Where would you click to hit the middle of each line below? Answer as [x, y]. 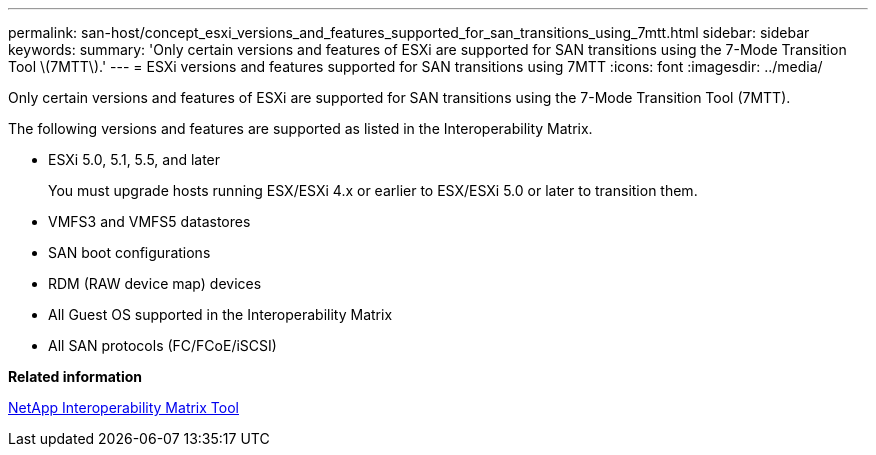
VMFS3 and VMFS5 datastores [149, 221]
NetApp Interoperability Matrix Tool [123, 407]
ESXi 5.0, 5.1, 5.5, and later [134, 159]
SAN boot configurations [129, 252]
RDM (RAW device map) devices [155, 283]
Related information [75, 376]
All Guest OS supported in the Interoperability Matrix [220, 314]
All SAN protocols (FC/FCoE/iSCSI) [162, 345]
